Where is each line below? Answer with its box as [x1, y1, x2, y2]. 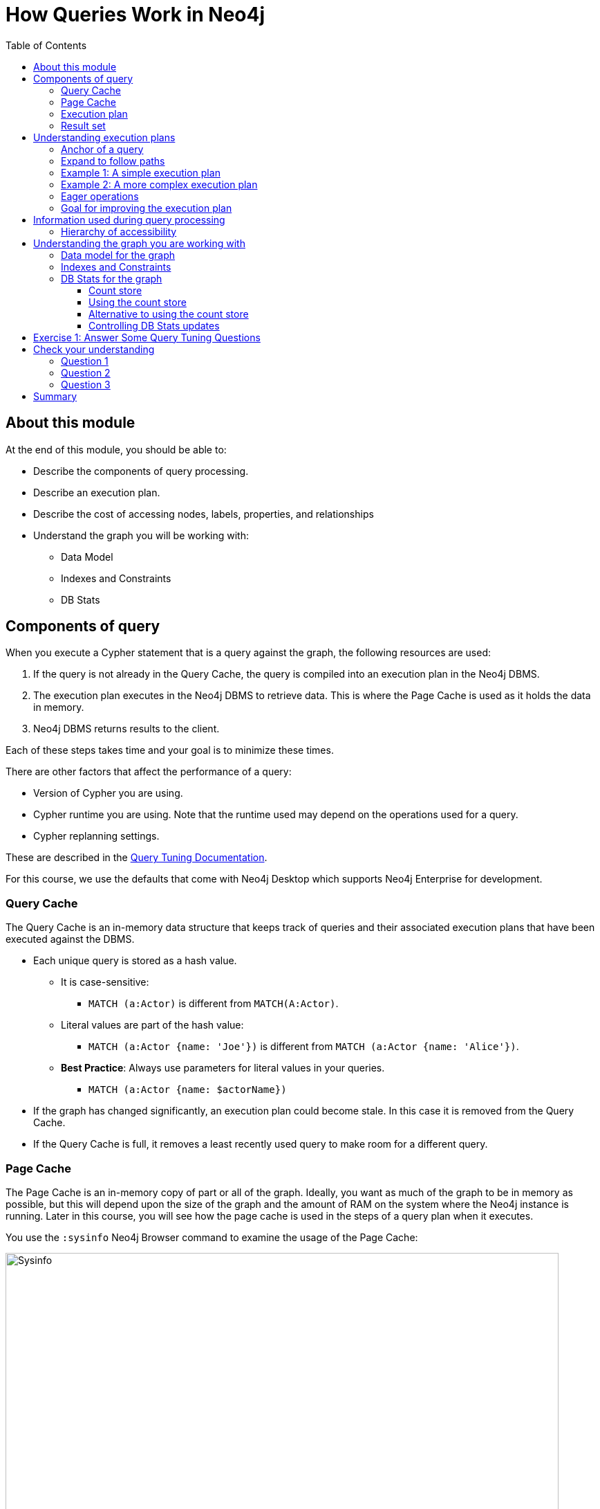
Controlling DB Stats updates [88, 319, 220, 332]
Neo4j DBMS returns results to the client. [33, 723, 220, 735]
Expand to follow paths [61, 154, 165, 167]
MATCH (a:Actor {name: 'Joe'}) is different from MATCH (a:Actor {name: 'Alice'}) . [88, 1040, 519, 1053]
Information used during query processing [33, 213, 225, 226]
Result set [61, 119, 106, 132]
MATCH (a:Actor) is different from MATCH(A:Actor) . [88, 997, 339, 1010]
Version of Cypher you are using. [33, 787, 183, 799]
